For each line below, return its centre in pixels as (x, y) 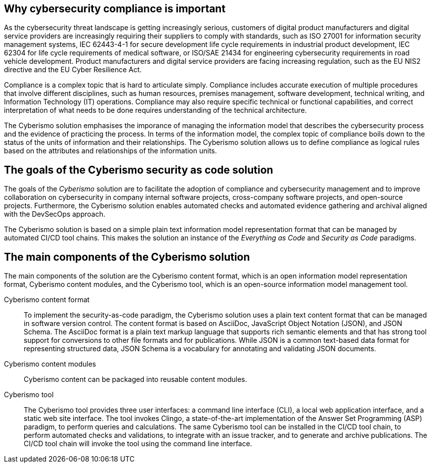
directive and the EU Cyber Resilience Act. (73, 70)
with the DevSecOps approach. (55, 214)
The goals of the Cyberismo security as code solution (139, 170)
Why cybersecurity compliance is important (115, 9)
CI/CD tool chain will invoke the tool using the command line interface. (138, 444)
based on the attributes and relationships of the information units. (110, 151)
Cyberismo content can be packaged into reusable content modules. (135, 379)
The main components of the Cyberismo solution (127, 257)
